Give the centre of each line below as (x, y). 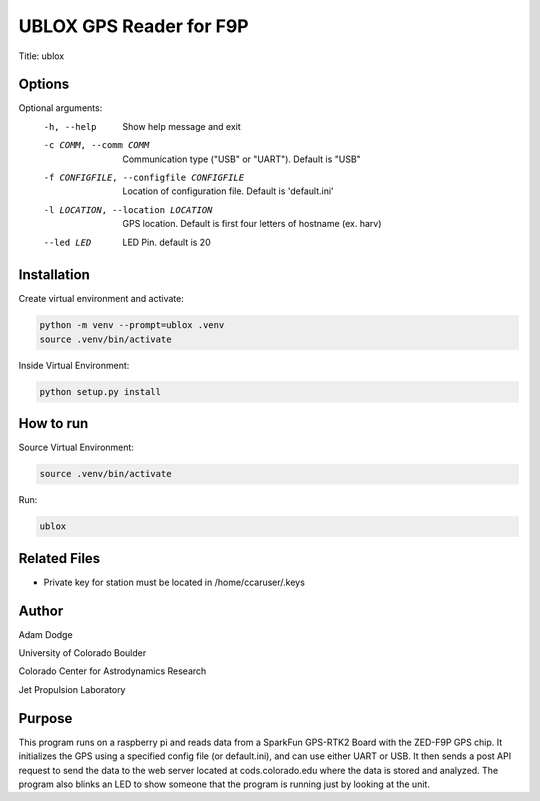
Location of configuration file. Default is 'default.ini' (228, 191)
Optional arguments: (60, 108)
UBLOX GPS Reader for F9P (133, 26)
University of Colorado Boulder (82, 653)
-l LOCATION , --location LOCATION (128, 209)
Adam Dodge (46, 634)
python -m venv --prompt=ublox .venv (132, 325)
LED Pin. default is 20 (166, 242)
